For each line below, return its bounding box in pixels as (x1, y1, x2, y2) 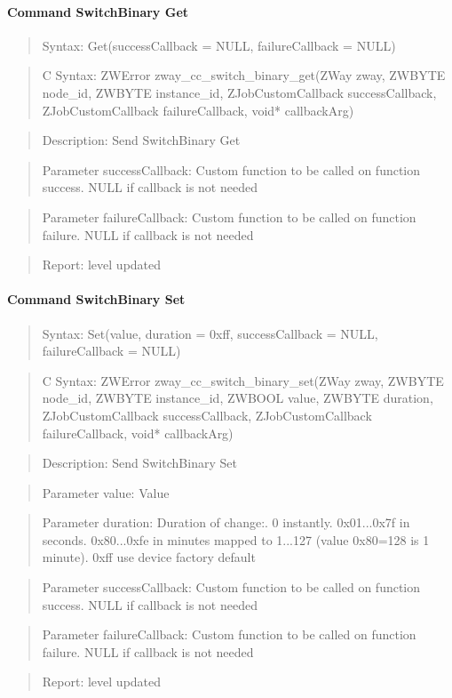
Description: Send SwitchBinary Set (42, 453, 237, 472)
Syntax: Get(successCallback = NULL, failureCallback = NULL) (42, 36, 396, 54)
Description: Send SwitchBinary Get (42, 131, 241, 149)
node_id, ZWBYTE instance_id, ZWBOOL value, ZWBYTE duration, (42, 389, 433, 407)
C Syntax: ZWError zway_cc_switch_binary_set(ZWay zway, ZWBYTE (42, 371, 444, 389)
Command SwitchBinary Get (7, 2, 189, 20)
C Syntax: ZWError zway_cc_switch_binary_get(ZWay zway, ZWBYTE (42, 66, 446, 84)
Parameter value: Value (42, 483, 170, 501)
